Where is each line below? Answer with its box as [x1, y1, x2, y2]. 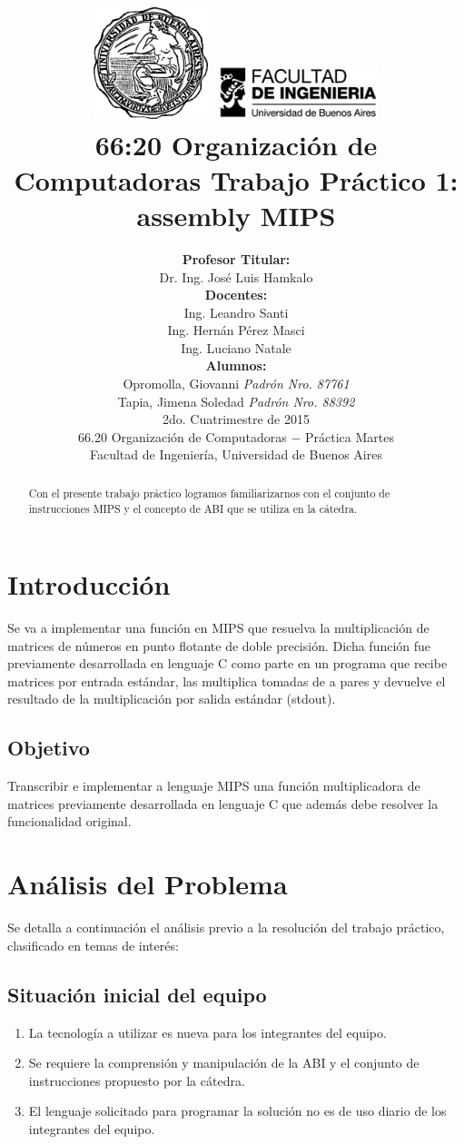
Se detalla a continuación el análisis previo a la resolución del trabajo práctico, [7, 918, 445, 937]
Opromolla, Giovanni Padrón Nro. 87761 [123, 374, 350, 393]
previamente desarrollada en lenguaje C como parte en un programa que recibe [7, 654, 448, 673]
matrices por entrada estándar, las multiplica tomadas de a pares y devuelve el [7, 671, 446, 690]
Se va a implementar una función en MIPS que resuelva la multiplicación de [7, 618, 429, 637]
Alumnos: [205, 356, 267, 375]
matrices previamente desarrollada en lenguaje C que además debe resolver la [7, 794, 439, 813]
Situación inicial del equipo [7, 980, 267, 1008]
